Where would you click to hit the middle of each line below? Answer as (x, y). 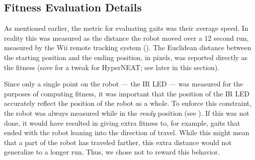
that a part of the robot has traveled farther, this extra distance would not (118, 142)
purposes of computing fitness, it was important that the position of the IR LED (127, 93)
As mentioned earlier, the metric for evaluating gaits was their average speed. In (126, 28)
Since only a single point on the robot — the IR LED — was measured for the (124, 84)
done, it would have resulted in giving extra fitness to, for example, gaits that (122, 122)
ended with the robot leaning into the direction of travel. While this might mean (127, 132)
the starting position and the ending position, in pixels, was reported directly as (126, 57)
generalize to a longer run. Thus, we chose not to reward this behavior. (112, 152)
